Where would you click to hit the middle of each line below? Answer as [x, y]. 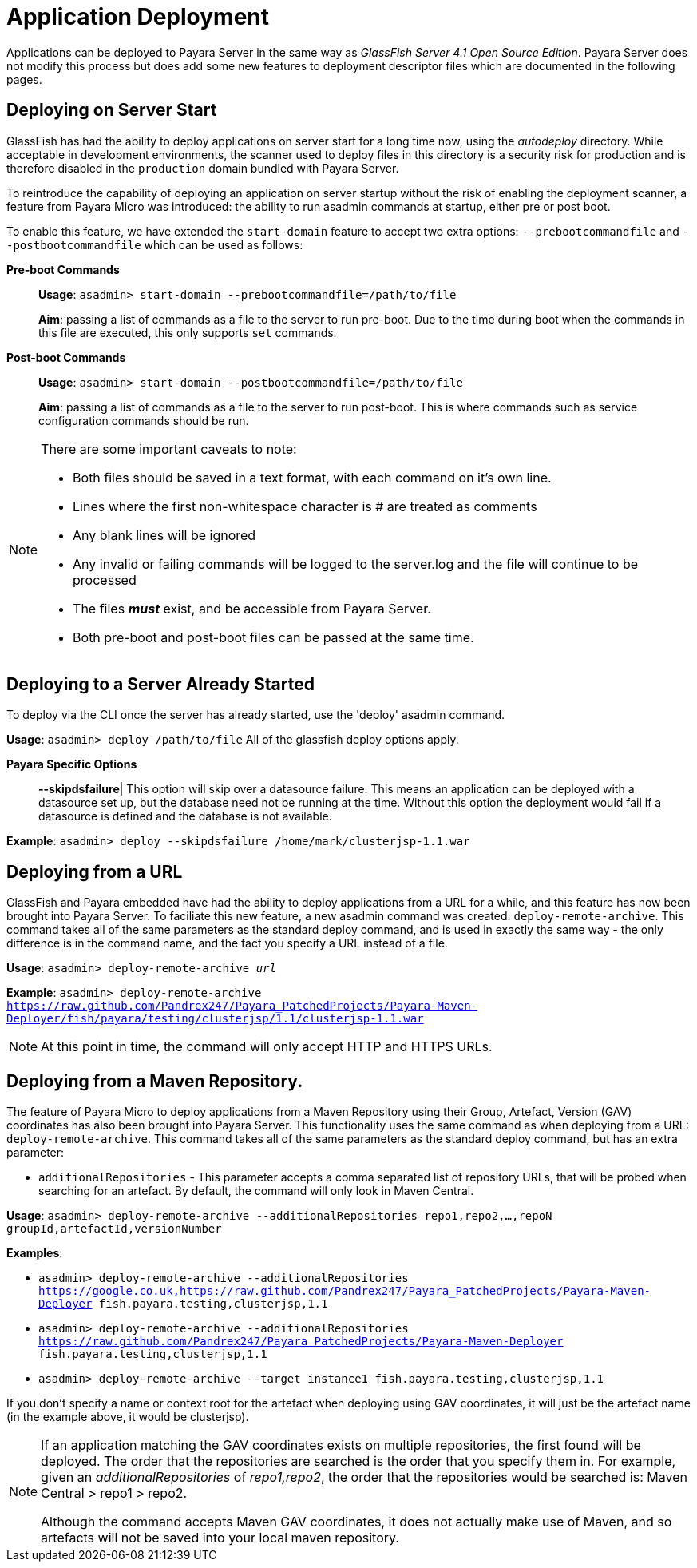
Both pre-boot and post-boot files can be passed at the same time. [273, 637]
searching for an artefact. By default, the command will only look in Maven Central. [256, 1191]
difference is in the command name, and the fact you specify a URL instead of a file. [227, 943]
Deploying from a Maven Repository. [155, 1081]
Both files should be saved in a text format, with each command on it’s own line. [312, 477]
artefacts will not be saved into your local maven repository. [220, 1538]
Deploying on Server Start [112, 110]
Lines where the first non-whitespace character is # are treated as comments [305, 506]
